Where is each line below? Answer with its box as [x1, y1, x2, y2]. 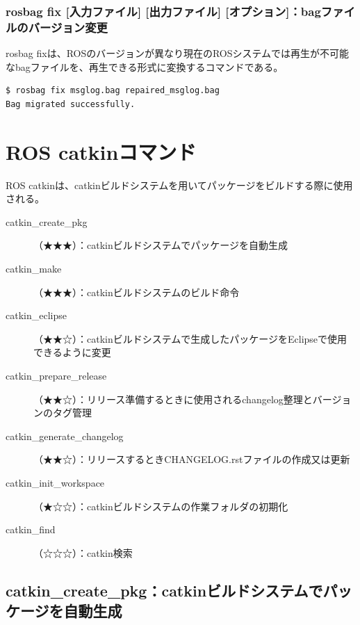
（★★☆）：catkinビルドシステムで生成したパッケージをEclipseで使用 [33, 331, 347, 346]
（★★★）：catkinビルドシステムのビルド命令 [33, 284, 240, 299]
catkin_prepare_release [6, 368, 107, 382]
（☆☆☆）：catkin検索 [33, 545, 133, 560]
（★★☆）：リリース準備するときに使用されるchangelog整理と [33, 391, 313, 406]
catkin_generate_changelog [6, 428, 124, 443]
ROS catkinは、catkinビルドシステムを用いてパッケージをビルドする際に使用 [6, 177, 353, 192]
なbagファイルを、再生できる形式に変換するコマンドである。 [6, 59, 284, 74]
